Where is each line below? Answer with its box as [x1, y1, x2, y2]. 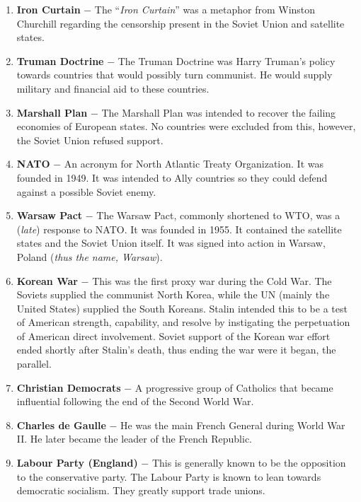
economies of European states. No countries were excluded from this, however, [16, 119, 356, 134]
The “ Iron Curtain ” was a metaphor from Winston [94, 2, 316, 16]
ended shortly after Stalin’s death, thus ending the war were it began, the [16, 342, 336, 357]
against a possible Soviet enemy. [16, 184, 156, 199]
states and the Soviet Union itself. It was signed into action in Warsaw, [16, 235, 326, 250]
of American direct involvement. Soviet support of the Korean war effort [16, 328, 331, 343]
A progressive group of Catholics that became [134, 380, 333, 395]
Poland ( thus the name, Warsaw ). [16, 249, 163, 264]
